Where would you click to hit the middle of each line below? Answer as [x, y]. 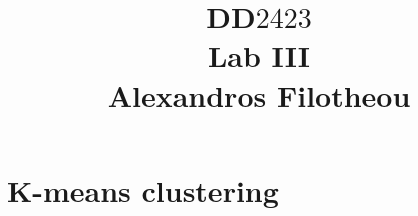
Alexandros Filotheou [259, 94]
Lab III [259, 55]
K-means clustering [143, 189]
